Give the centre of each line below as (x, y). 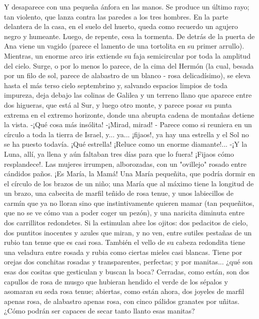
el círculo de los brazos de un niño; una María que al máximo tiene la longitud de (129, 183)
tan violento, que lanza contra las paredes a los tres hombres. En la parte (116, 16)
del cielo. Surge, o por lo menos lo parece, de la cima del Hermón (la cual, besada (129, 65)
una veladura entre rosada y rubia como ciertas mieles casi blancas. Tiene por (123, 252)
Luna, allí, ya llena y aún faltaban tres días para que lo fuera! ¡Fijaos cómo (119, 153)
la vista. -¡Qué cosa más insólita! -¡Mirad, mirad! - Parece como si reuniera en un (128, 124)
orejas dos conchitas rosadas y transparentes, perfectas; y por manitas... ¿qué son (128, 262)
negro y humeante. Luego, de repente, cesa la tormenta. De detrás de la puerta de (129, 36)
